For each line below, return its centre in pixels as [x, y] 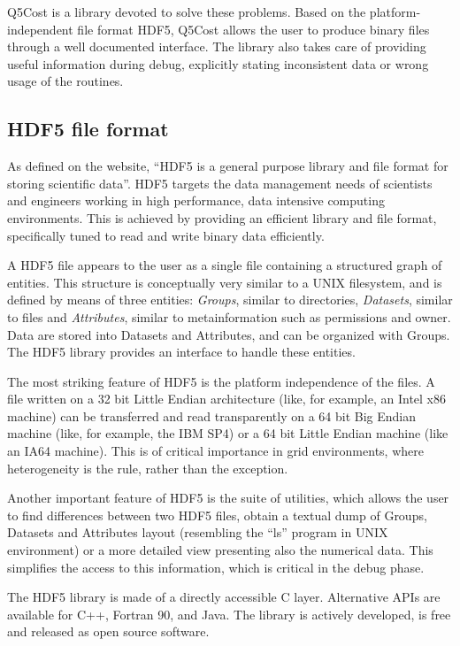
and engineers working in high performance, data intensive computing [196, 200]
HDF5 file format [88, 129]
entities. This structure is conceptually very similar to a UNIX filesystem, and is [225, 282]
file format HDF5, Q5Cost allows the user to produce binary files [253, 29]
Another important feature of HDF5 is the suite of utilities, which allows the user [228, 498]
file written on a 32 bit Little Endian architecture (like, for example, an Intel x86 [227, 399]
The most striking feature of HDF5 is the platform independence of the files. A [221, 381]
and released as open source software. [108, 631]
